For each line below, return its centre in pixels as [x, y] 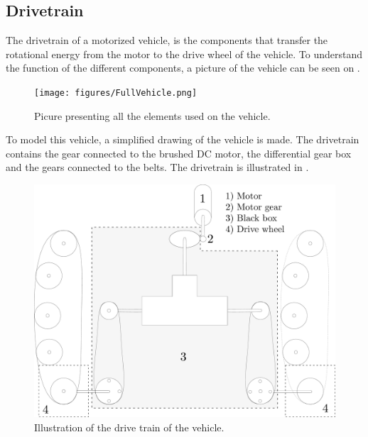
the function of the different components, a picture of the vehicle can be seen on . [183, 68]
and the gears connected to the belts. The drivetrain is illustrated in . [157, 167]
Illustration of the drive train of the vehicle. [129, 427]
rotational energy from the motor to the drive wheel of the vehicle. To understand [184, 54]
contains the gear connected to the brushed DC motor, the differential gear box [179, 153]
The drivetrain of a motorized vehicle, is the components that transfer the [167, 40]
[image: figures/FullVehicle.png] [116, 93]
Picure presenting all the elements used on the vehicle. [152, 115]
